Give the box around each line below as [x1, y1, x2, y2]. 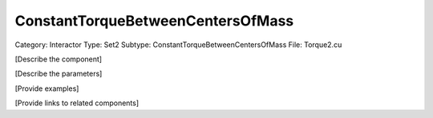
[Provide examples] [14, 84, 79, 93]
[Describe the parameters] [14, 69, 103, 79]
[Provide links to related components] [14, 98, 140, 108]
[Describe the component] [14, 54, 103, 64]
